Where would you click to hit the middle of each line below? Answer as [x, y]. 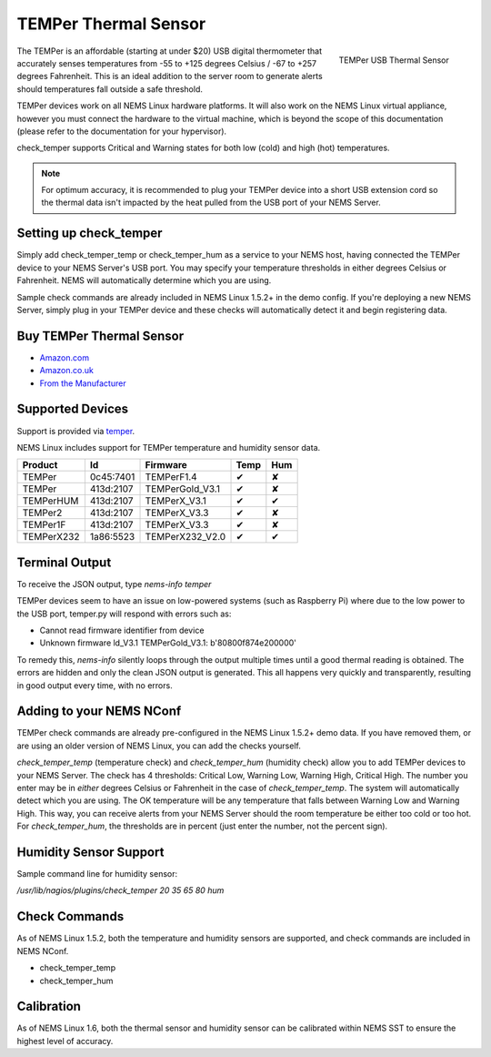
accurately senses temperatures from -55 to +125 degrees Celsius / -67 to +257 [167, 63]
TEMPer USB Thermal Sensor [394, 60]
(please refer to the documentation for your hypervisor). [122, 131]
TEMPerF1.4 [171, 477]
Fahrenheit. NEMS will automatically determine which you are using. [144, 280]
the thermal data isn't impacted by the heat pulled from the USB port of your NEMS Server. [211, 203]
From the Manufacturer [83, 383]
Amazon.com [65, 357]
